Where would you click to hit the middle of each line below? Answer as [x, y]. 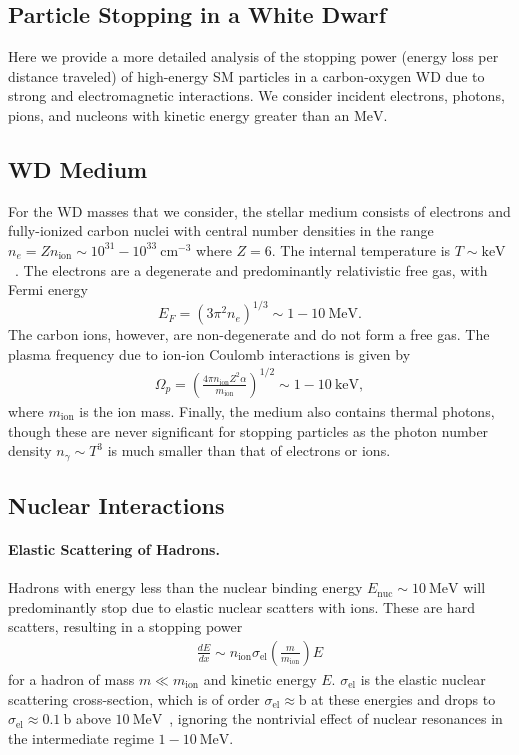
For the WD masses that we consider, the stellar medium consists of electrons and [259, 210]
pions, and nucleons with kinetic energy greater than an [179, 114]
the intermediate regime [81, 737]
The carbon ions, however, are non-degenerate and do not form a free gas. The [249, 334]
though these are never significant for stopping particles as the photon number [248, 430]
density [30, 450]
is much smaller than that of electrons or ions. [249, 450]
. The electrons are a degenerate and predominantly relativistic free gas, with [251, 269]
